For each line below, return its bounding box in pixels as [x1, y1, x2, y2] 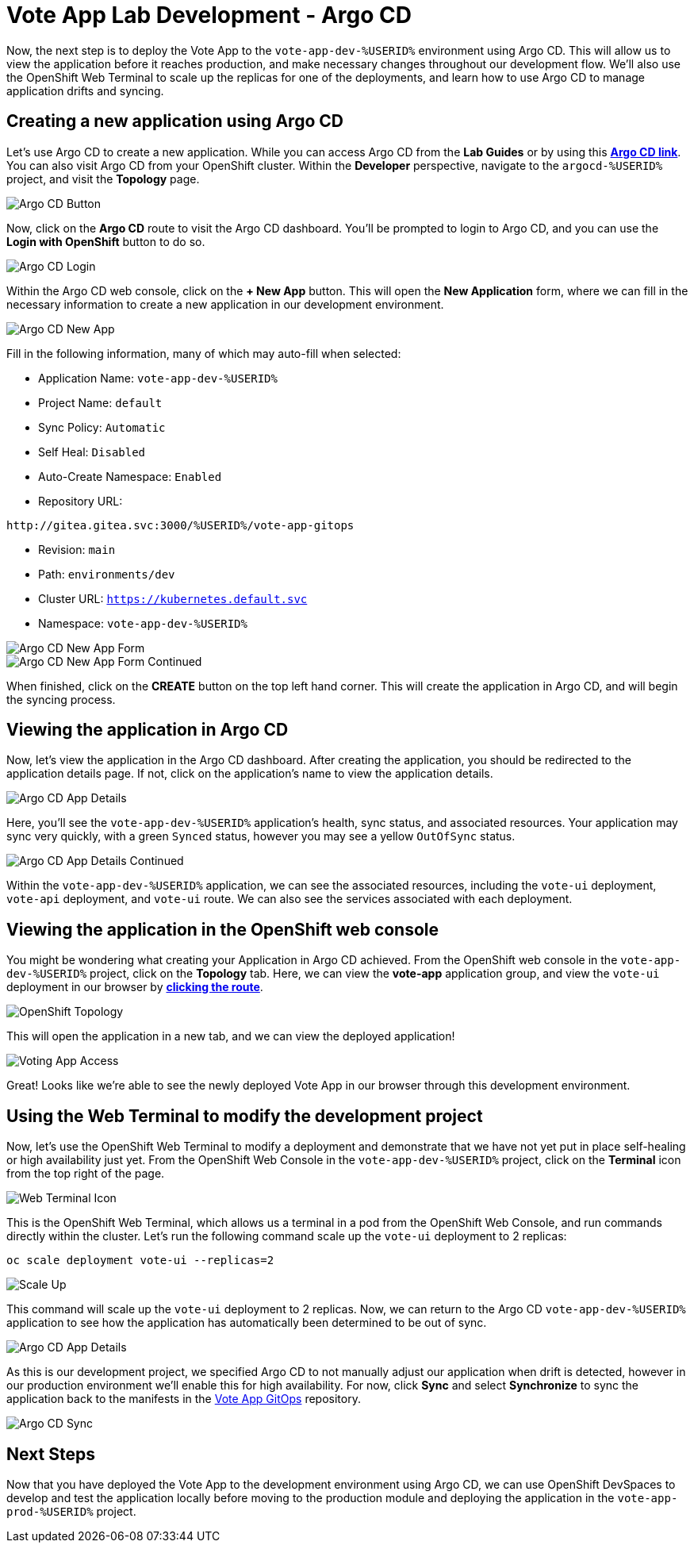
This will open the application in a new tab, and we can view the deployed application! [6, 1029, 455, 1044]
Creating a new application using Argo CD [6, 111, 343, 132]
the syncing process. [6, 692, 116, 706]
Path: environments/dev [38, 567, 175, 581]
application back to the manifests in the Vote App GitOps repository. [6, 1392, 361, 1406]
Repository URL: [38, 494, 123, 508]
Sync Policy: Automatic [38, 420, 166, 434]
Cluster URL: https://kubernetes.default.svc [38, 591, 308, 605]
